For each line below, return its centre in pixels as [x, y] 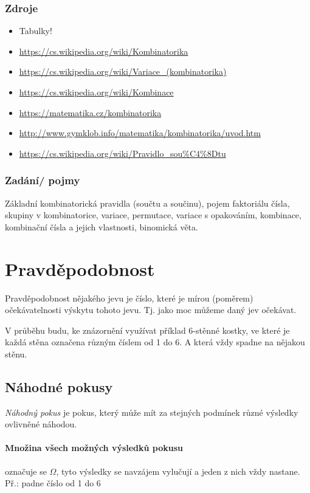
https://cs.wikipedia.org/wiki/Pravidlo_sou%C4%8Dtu [122, 153]
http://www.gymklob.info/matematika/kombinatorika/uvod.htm [140, 133]
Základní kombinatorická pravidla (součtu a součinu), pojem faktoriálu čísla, [147, 203]
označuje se [26, 471]
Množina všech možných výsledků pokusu [94, 448]
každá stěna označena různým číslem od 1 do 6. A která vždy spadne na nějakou [155, 342]
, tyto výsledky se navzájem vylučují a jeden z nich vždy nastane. [178, 471]
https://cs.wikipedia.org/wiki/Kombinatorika [104, 51]
